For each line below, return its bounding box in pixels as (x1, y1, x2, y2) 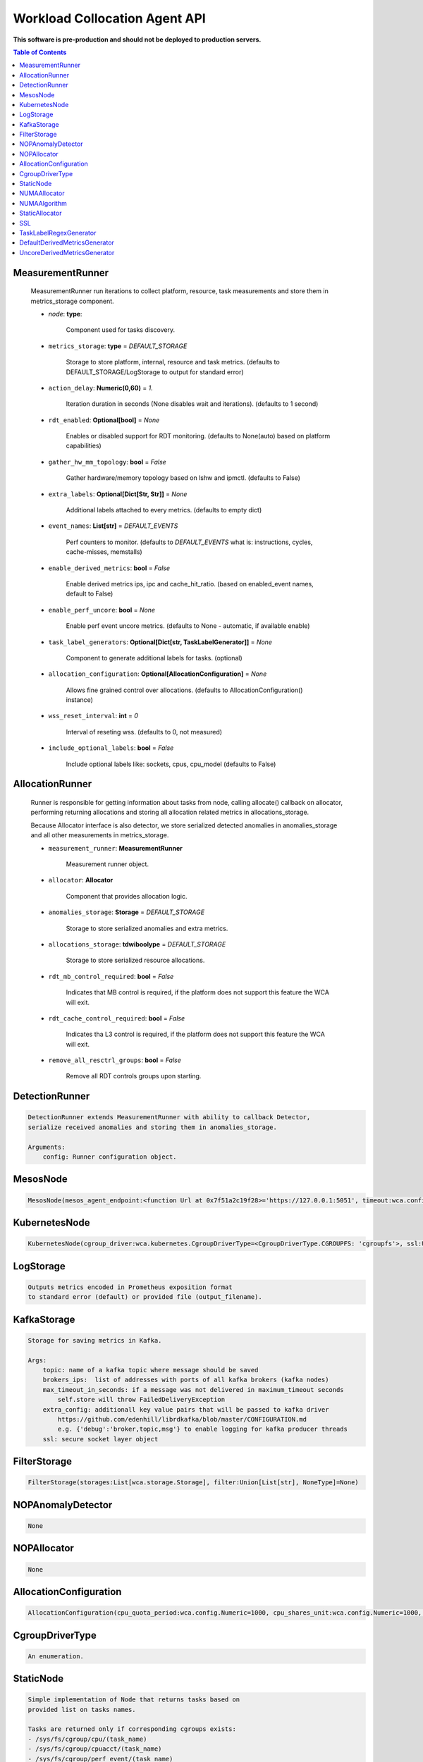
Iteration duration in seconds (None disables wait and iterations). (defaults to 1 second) (66, 400, 319, 408)
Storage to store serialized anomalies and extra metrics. (66, 924, 228, 932)
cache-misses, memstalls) (66, 548, 142, 556)
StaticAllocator (19, 209, 62, 218)
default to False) (66, 589, 114, 598)
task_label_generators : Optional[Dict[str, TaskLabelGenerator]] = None (48, 638, 273, 646)
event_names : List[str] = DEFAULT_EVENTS (48, 522, 178, 530)
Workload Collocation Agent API (13, 11, 206, 26)
